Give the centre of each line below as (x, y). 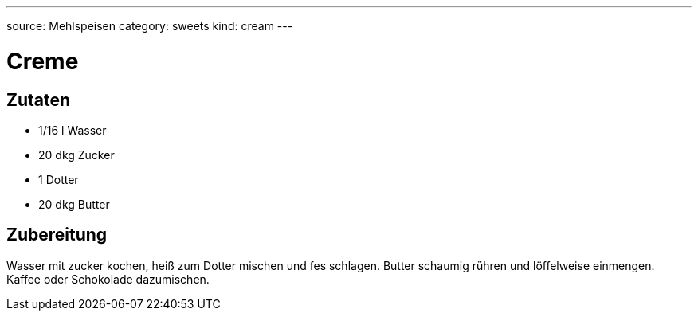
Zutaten (39, 100)
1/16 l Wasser (73, 130)
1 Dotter (59, 179)
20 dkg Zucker (76, 155)
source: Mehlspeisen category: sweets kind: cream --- (150, 26)
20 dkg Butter (74, 204)
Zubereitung (57, 235)
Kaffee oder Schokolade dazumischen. (108, 279)
